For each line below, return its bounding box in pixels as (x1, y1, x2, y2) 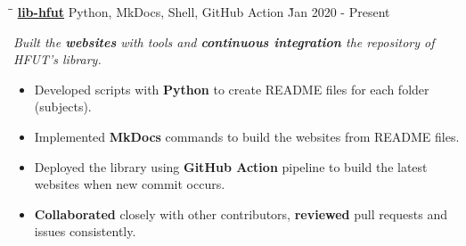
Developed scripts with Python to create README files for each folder (34, 79, 429, 98)
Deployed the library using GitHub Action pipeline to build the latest (34, 157, 428, 176)
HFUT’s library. (13, 50, 102, 69)
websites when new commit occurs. (34, 175, 225, 193)
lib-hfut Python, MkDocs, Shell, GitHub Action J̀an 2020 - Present (17, 3, 390, 20)
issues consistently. (34, 222, 136, 241)
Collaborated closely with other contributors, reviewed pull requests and (34, 204, 448, 223)
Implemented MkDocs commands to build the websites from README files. (34, 127, 460, 145)
